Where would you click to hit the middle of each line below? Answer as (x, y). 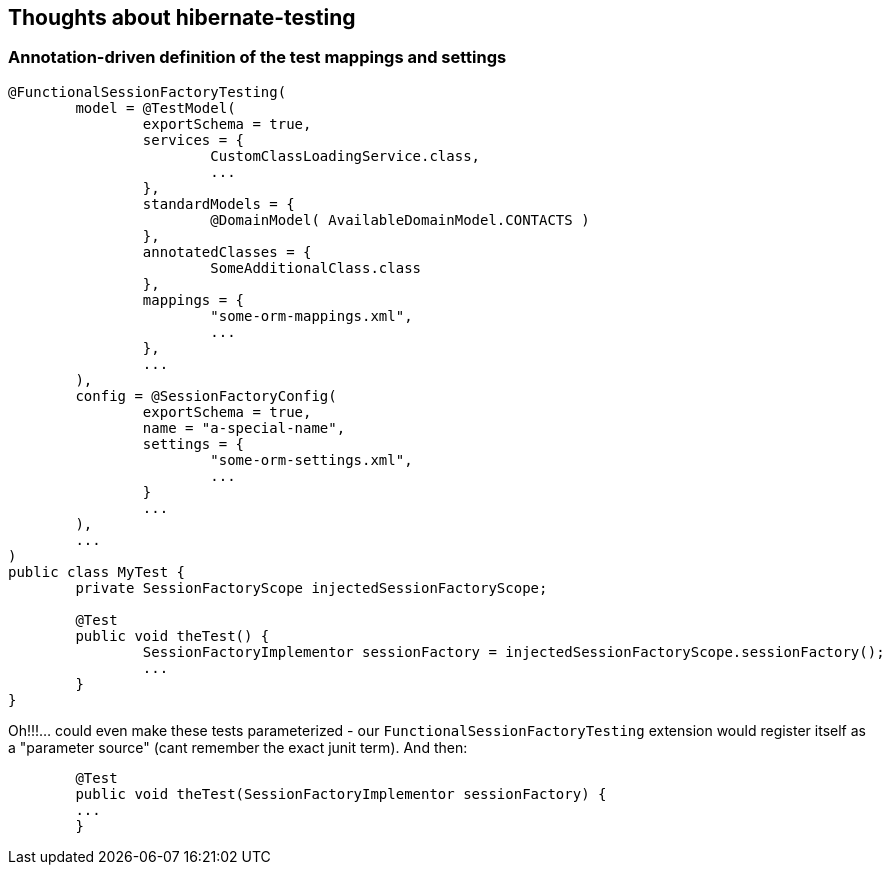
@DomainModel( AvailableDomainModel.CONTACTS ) (400, 219)
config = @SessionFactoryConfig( (206, 395)
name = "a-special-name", (244, 427)
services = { (193, 139)
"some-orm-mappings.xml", (311, 315)
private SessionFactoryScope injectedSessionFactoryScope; (311, 587)
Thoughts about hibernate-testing (182, 17)
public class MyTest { (97, 571)
